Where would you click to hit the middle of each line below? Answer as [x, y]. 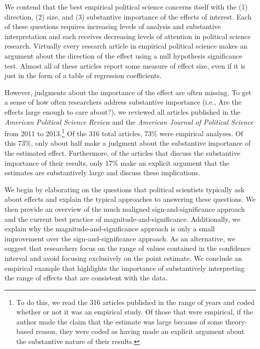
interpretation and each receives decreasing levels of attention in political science [128, 36]
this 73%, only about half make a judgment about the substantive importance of [128, 143]
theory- [236, 321]
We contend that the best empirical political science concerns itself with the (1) [126, 7]
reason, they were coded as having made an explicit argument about [140, 331]
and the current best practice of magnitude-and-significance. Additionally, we [123, 219]
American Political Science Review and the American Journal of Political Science [129, 121]
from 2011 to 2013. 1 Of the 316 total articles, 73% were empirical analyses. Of [124, 132]
